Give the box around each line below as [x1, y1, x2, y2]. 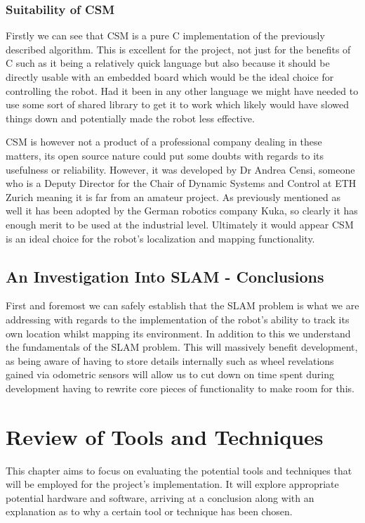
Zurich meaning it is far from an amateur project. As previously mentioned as [6, 189, 340, 204]
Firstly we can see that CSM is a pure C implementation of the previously [6, 28, 325, 43]
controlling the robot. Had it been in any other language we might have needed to [6, 83, 359, 98]
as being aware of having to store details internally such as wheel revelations [6, 353, 334, 368]
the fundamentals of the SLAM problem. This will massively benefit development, [6, 340, 358, 354]
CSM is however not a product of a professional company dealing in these [6, 134, 322, 149]
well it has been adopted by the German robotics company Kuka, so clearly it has [6, 203, 358, 218]
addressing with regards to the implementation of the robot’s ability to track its [6, 311, 350, 326]
